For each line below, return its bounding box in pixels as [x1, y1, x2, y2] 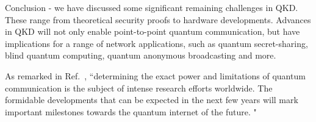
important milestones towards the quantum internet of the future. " [5, 105, 257, 118]
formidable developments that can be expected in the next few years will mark [5, 93, 298, 106]
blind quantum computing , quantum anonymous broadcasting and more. [5, 49, 276, 62]
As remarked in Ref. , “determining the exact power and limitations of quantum [5, 69, 306, 82]
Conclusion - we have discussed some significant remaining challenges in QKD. [5, 1, 298, 13]
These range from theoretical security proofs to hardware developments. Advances [5, 13, 311, 26]
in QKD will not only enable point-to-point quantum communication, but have [5, 25, 300, 38]
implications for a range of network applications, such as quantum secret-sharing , [5, 37, 308, 49]
